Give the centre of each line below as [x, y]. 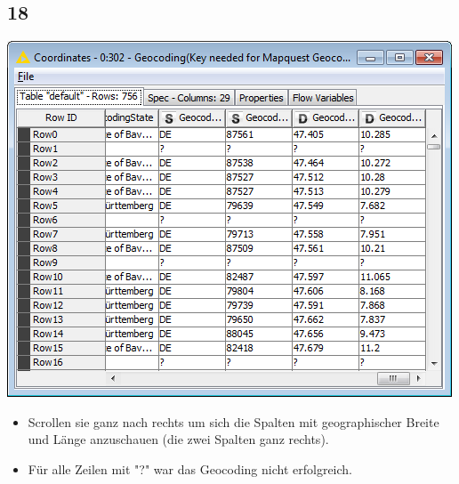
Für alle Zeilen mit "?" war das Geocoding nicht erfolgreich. [190, 468]
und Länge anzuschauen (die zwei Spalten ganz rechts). [178, 439]
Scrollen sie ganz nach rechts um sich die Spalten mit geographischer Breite [234, 421]
